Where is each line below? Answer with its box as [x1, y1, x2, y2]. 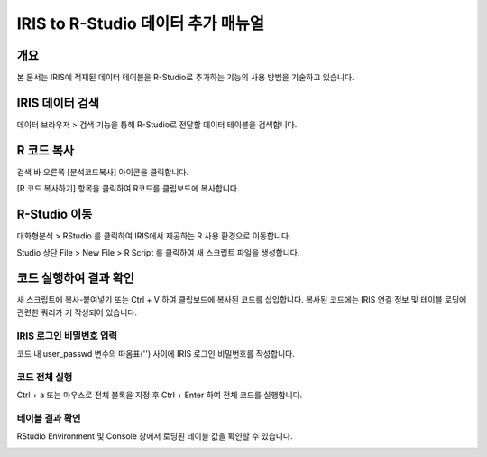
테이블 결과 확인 [16, 412, 81, 424]
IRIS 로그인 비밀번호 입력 [16, 330, 117, 342]
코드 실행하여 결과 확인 [16, 271, 135, 286]
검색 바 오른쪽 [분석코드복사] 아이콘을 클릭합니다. [16, 166, 189, 177]
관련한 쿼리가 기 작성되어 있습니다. [16, 307, 137, 318]
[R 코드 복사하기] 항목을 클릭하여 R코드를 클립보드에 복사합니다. [16, 183, 240, 194]
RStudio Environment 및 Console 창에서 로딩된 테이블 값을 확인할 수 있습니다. [16, 431, 293, 442]
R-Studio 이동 [16, 207, 93, 222]
